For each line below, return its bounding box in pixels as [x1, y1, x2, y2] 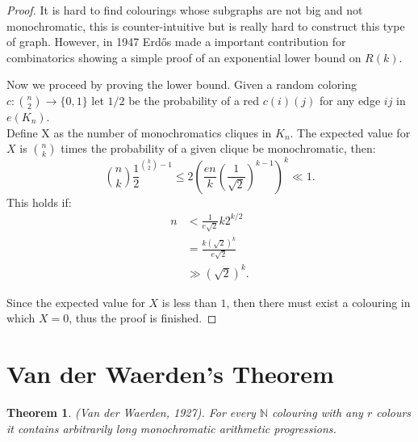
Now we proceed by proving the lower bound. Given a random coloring [6, 76, 357, 93]
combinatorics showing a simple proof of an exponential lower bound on [6, 48, 362, 65]
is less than [161, 293, 217, 310]
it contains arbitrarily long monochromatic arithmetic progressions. [6, 419, 336, 436]
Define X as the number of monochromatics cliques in [6, 124, 272, 141]
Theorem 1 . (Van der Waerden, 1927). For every [6, 403, 256, 420]
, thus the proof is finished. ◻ [69, 309, 217, 326]
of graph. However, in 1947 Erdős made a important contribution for [6, 33, 346, 50]
